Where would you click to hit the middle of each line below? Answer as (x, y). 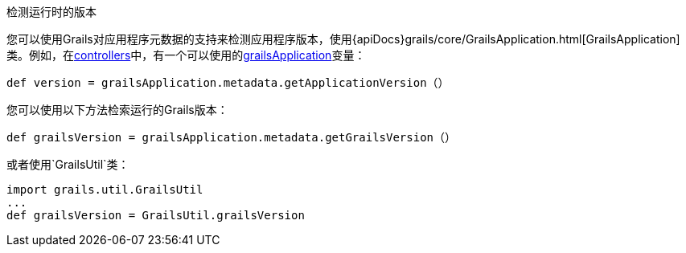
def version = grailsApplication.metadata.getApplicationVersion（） (228, 83)
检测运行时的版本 (51, 12)
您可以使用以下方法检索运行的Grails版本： (117, 110)
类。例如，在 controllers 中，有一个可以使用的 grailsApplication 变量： (186, 55)
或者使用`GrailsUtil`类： (68, 164)
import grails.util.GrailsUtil (105, 190)
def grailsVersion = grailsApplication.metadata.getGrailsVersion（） (232, 137)
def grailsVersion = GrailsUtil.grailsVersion (156, 215)
